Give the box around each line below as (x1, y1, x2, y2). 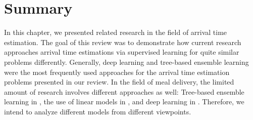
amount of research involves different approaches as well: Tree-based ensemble (4, 86, 244, 97)
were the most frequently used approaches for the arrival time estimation (4, 66, 230, 77)
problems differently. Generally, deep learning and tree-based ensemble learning (4, 56, 249, 67)
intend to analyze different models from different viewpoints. (4, 106, 191, 116)
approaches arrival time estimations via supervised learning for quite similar (4, 47, 239, 57)
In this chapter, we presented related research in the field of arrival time (4, 27, 227, 37)
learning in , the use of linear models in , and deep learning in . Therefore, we (4, 96, 244, 107)
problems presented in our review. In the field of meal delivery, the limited (4, 76, 234, 87)
